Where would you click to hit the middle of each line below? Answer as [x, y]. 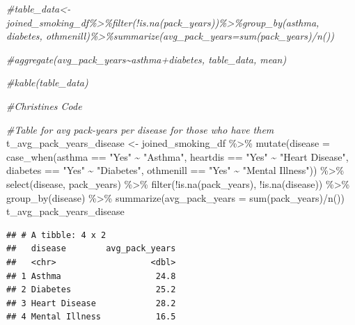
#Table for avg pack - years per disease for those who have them [140, 129]
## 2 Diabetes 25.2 [91, 290]
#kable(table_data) [47, 82]
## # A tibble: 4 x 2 [56, 235]
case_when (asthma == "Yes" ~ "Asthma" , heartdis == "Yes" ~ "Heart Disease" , [177, 156]
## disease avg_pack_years [91, 249]
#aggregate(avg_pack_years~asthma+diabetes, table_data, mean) [147, 59]
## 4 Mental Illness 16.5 [91, 317]
